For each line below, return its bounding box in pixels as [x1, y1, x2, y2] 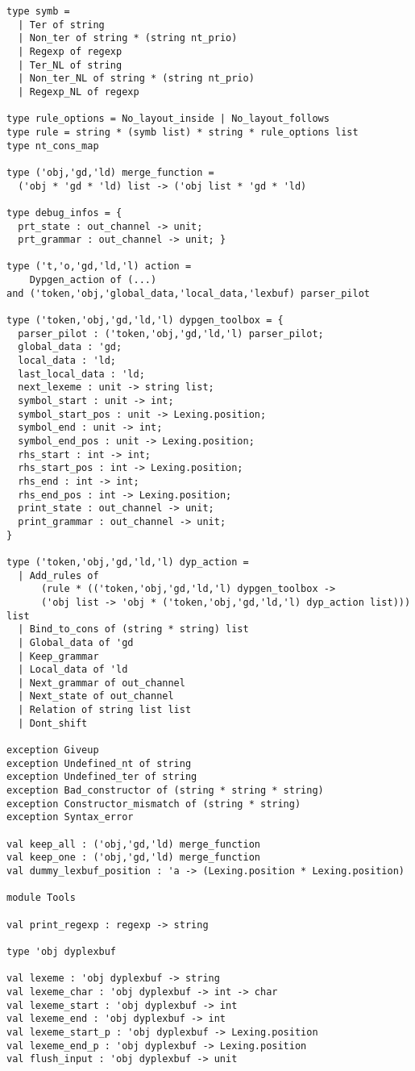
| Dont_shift [18, 717, 88, 729]
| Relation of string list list [18, 704, 192, 716]
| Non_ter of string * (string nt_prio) [18, 32, 238, 44]
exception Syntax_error [6, 811, 134, 823]
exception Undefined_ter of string [6, 771, 197, 783]
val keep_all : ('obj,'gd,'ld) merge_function [6, 838, 260, 850]
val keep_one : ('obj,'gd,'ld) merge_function [6, 852, 260, 864]
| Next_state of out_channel [18, 690, 174, 702]
